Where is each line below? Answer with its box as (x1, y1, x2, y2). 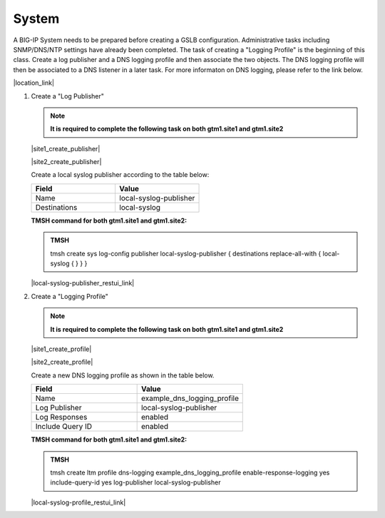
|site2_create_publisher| (31, 158, 102, 166)
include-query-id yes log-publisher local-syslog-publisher (50, 478, 221, 487)
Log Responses (35, 412, 88, 422)
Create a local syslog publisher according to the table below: (31, 171, 210, 179)
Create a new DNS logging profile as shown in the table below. (31, 371, 215, 380)
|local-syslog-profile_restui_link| (31, 498, 126, 507)
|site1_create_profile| (31, 345, 92, 353)
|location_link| (13, 78, 55, 87)
